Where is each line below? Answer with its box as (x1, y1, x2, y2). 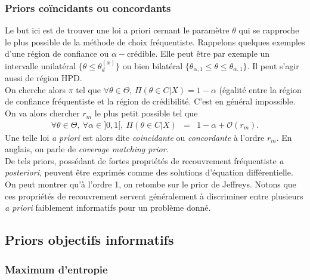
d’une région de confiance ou (5, 47, 109, 60)
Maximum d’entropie (5, 261, 108, 276)
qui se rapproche (238, 24, 299, 36)
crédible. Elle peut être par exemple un (127, 47, 270, 60)
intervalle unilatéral (5, 59, 76, 72)
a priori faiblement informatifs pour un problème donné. (5, 201, 211, 214)
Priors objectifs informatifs (5, 230, 174, 249)
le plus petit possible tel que (94, 107, 198, 119)
